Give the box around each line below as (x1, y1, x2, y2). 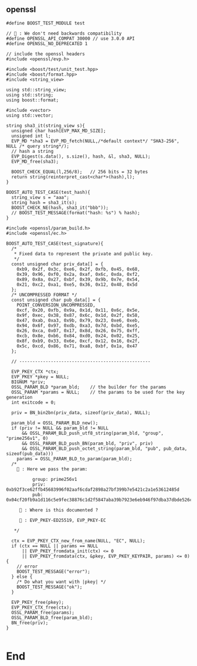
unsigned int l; (11, 133, 51, 139)
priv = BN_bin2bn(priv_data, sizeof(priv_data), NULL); (11, 409, 151, 415)
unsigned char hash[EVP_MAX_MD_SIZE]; (11, 128, 107, 134)
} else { (11, 573, 33, 579)
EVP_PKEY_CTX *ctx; (11, 368, 59, 374)
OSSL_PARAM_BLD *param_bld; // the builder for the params (11, 384, 167, 390)
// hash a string (11, 148, 54, 154)
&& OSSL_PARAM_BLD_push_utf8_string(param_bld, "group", (21, 430, 164, 436)
